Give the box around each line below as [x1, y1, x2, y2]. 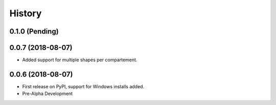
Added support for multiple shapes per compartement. [22, 57, 137, 63]
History [9, 8, 42, 19]
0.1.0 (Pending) [9, 27, 59, 36]
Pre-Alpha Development [22, 91, 73, 97]
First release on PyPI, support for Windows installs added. [22, 83, 145, 89]
